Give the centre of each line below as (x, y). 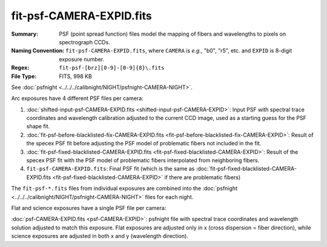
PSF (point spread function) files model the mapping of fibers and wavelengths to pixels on (173, 34)
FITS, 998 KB (75, 76)
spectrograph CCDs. (84, 42)
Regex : (20, 68)
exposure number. (82, 59)
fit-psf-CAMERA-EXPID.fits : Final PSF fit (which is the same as (111, 169)
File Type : (24, 76)
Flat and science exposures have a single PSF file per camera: (89, 208)
